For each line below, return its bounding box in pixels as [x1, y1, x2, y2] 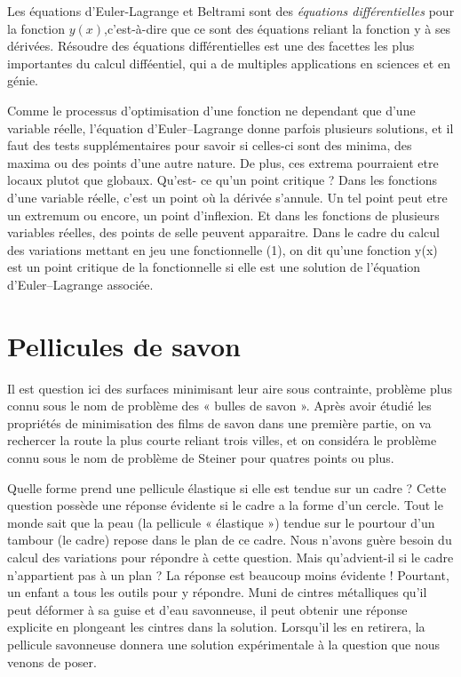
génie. [7, 71, 38, 90]
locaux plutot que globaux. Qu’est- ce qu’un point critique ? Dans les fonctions [7, 171, 437, 189]
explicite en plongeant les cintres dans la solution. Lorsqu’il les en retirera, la [7, 617, 425, 636]
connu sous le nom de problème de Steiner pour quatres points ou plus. [7, 449, 394, 466]
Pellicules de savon [7, 327, 241, 363]
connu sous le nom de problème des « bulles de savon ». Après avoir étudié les [7, 396, 432, 415]
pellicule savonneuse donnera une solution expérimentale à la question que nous [7, 634, 440, 653]
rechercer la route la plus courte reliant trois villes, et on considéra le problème [7, 431, 437, 450]
